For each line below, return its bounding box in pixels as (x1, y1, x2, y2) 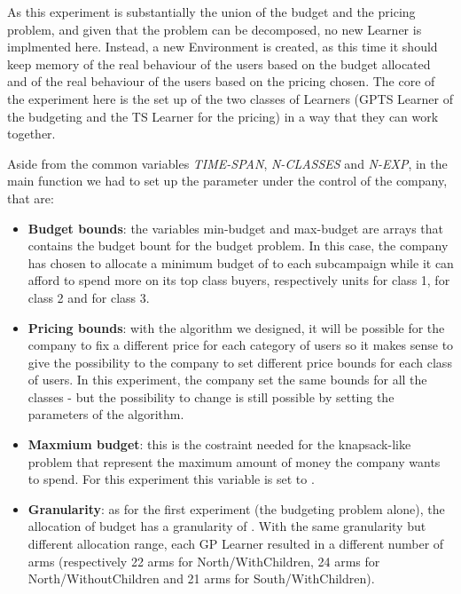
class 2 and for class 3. (27, 288, 150, 306)
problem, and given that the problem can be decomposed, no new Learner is (7, 20, 422, 38)
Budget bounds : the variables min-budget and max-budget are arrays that (27, 218, 444, 237)
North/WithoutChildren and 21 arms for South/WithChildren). (27, 569, 375, 588)
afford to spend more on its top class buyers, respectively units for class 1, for (27, 271, 450, 289)
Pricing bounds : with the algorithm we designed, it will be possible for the (27, 318, 445, 337)
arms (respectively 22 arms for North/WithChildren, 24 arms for (27, 551, 380, 570)
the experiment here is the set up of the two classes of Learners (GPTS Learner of (7, 89, 453, 107)
